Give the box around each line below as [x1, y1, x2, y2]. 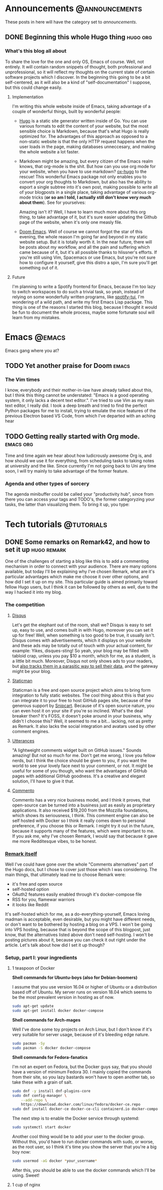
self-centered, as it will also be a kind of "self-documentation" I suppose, [5, 79, 151, 85]
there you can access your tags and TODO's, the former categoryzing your [5, 496, 155, 503]
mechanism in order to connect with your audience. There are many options [5, 564, 157, 570]
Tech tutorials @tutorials [5, 519, 108, 530]
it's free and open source [12, 881, 63, 887]
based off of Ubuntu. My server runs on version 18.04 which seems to [12, 989, 152, 995]
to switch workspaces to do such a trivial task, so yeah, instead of [12, 288, 144, 294]
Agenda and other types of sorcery [5, 480, 90, 487]
